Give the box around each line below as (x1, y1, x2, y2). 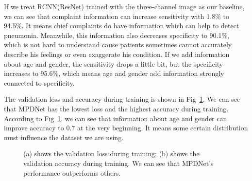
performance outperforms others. (23, 167, 121, 178)
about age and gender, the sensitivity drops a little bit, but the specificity (4, 58, 223, 69)
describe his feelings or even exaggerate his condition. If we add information (4, 49, 230, 59)
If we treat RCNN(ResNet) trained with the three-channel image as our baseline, (4, 1, 245, 11)
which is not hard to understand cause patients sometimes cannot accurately (4, 39, 232, 50)
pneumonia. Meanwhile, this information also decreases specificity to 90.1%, (4, 30, 230, 40)
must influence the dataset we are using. (4, 132, 124, 142)
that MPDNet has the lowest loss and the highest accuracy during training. (4, 103, 229, 113)
